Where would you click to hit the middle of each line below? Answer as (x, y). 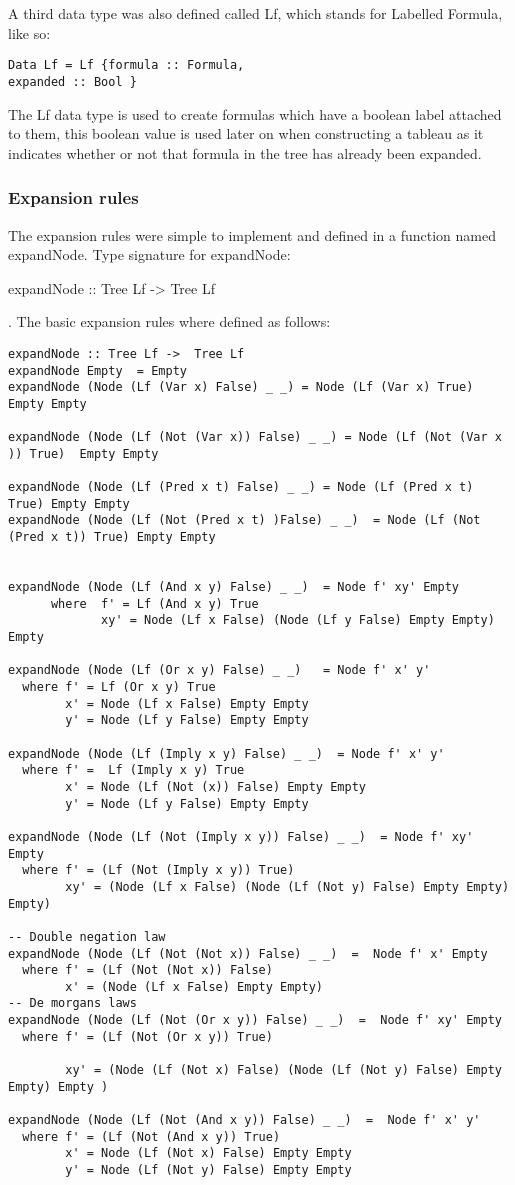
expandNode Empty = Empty (97, 370)
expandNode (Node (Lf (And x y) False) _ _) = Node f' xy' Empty (234, 587)
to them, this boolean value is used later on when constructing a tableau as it (246, 133)
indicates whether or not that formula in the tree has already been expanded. (245, 152)
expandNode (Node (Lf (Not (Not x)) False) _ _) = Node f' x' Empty (248, 953)
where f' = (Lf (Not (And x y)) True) (151, 1136)
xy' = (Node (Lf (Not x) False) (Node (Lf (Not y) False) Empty (283, 1070)
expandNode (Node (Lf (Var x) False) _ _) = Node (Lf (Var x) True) (241, 387)
